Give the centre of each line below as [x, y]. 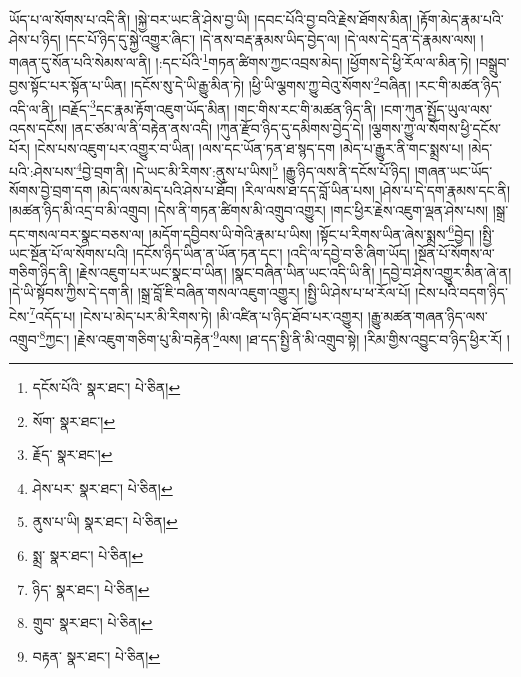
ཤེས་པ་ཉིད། [35, 38]
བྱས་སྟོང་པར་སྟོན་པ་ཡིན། [68, 85]
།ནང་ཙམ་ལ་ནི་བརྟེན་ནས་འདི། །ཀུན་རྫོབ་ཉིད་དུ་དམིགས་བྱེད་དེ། [217, 127]
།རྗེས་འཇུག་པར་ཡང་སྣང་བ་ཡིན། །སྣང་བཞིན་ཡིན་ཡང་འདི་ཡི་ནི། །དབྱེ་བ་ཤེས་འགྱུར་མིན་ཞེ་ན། [294, 272]
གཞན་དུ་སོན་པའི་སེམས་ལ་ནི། [80, 61]
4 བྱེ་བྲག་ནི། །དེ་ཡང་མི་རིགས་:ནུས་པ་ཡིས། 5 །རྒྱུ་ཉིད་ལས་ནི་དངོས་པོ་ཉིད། [243, 169]
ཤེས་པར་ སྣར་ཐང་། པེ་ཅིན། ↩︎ [102, 487]
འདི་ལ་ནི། [31, 108]
